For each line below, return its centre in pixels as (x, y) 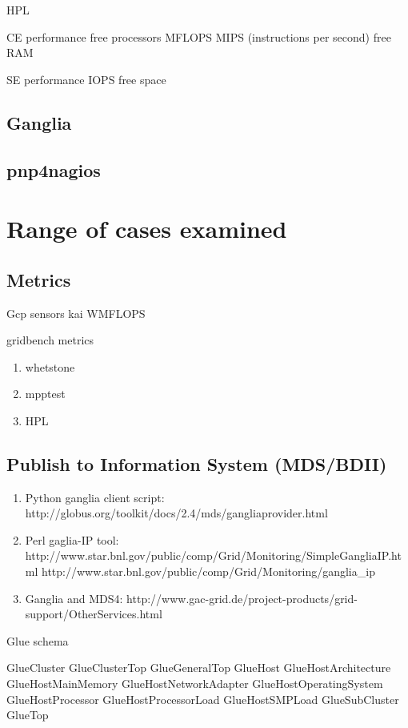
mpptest (45, 394)
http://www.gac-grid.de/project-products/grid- (242, 598)
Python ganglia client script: (95, 497)
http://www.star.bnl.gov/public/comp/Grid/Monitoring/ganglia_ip (208, 571)
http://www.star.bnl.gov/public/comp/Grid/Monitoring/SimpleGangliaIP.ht (213, 555)
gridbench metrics (50, 340)
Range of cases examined (147, 229)
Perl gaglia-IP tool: (72, 539)
